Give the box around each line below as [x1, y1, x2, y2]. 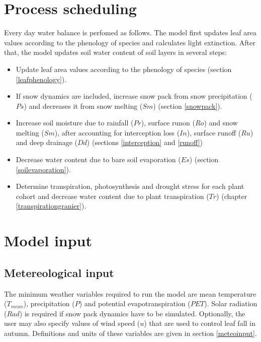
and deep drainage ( [16, 137, 77, 148]
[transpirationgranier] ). [16, 200, 86, 211]
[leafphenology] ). [16, 74, 67, 84]
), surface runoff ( [187, 127, 241, 138]
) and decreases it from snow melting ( [24, 100, 143, 111]
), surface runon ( [141, 117, 195, 128]
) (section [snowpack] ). [153, 100, 222, 111]
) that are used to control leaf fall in [144, 318, 255, 328]
